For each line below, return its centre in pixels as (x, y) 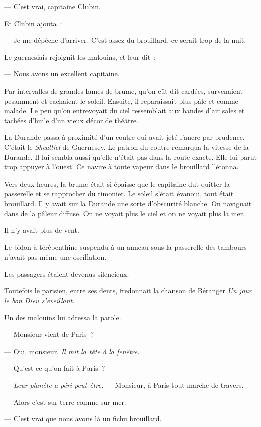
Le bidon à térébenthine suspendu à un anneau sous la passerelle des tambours (125, 247)
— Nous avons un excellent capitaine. (62, 74)
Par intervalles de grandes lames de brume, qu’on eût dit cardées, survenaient (123, 90)
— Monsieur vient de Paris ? (49, 334)
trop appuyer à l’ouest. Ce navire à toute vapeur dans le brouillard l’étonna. (121, 167)
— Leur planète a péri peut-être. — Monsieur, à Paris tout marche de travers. (124, 385)
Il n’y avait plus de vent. (42, 230)
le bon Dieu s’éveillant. (39, 301)
